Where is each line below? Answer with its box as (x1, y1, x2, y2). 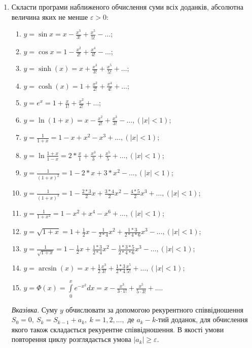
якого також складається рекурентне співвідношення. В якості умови (11, 324, 224, 334)
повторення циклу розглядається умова (11, 334, 131, 344)
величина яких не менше (11, 11, 88, 22)
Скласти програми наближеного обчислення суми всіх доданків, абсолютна (11, 2, 243, 12)
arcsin (39, 265, 57, 273)
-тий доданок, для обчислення (156, 314, 248, 325)
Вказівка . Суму (11, 304, 58, 315)
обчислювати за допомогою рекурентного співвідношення (65, 304, 244, 315)
